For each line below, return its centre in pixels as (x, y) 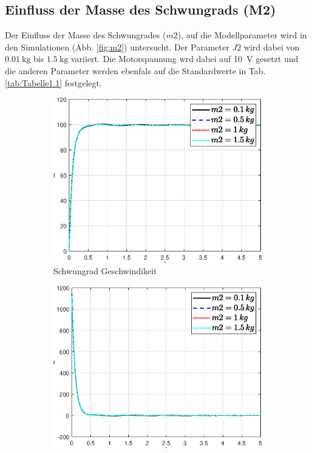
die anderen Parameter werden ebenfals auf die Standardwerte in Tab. (135, 70)
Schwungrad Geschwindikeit (105, 271)
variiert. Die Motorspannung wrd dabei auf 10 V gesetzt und (185, 59)
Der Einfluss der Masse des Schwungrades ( (86, 35)
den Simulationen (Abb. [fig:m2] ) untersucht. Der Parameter (117, 47)
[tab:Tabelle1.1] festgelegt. (53, 82)
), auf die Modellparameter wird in (242, 35)
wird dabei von (272, 47)
